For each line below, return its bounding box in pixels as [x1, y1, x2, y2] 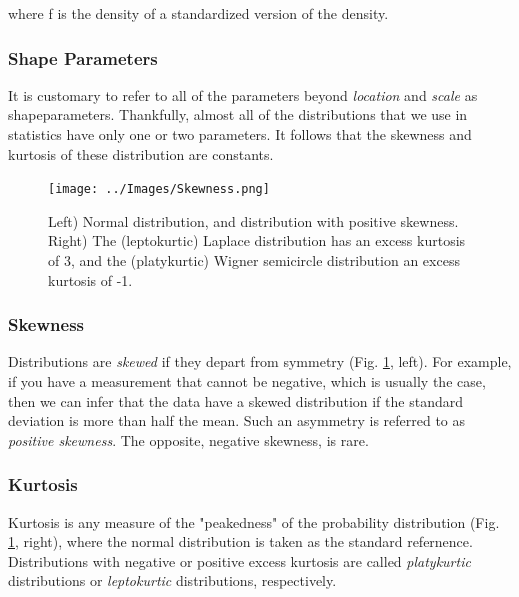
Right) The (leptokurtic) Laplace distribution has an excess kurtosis [48, 230, 466, 251]
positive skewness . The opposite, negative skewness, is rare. [8, 429, 369, 450]
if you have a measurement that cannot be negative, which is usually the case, [8, 371, 486, 392]
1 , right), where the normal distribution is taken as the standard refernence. [8, 531, 473, 552]
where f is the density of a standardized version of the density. [8, 3, 389, 23]
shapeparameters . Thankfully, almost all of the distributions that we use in [8, 104, 468, 125]
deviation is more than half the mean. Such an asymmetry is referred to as [8, 410, 466, 431]
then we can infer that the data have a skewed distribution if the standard [8, 390, 463, 411]
